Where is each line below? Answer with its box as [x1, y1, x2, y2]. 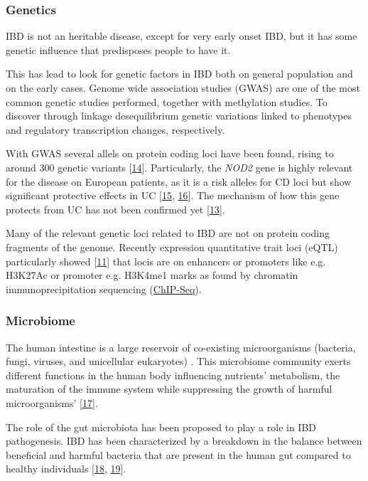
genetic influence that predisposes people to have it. [6, 42, 231, 57]
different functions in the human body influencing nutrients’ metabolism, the [6, 367, 340, 382]
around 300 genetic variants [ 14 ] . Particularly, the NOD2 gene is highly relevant [6, 159, 353, 174]
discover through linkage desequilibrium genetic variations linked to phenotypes [6, 108, 352, 123]
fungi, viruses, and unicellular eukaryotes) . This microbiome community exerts [6, 354, 351, 369]
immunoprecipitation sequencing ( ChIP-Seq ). [6, 281, 202, 296]
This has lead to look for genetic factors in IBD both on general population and [6, 66, 353, 81]
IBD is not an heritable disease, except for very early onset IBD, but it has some [6, 28, 357, 43]
